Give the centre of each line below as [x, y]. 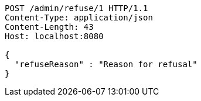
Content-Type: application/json [79, 18]
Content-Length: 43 [49, 27]
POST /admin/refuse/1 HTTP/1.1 [76, 8]
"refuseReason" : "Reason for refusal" [106, 64]
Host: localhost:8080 [54, 36]
